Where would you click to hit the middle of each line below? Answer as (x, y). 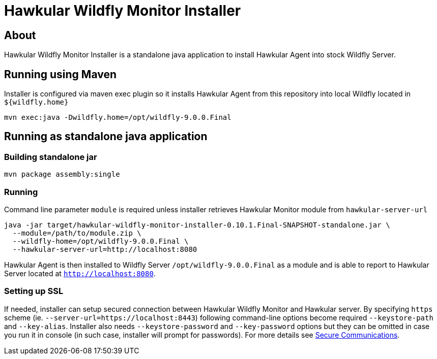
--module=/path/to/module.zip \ (77, 233)
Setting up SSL (34, 291)
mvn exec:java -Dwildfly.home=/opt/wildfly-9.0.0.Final (118, 118)
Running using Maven (61, 74)
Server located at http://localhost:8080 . (80, 273)
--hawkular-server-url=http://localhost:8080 (105, 249)
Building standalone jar (51, 157)
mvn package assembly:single (62, 174)
